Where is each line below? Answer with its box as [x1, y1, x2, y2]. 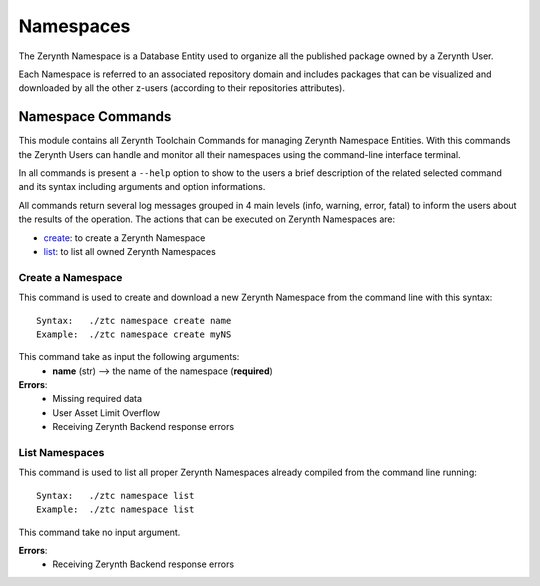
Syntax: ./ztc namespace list [36, 490, 195, 501]
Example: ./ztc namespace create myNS [36, 328, 232, 340]
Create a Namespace [18, 270, 123, 284]
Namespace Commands [18, 108, 172, 125]
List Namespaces [18, 446, 105, 459]
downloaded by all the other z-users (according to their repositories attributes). [18, 82, 345, 94]
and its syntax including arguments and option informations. [18, 181, 266, 193]
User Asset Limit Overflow [52, 406, 160, 419]
